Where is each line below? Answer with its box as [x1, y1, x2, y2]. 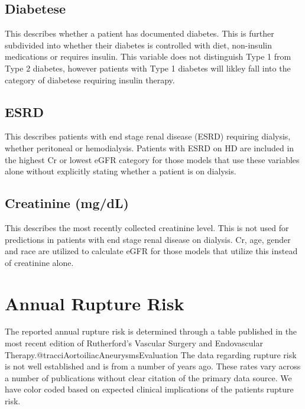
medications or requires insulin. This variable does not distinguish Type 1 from [5, 50, 291, 63]
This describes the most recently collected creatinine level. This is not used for [5, 221, 289, 233]
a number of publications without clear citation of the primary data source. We [5, 371, 292, 384]
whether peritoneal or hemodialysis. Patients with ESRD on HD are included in [5, 141, 294, 154]
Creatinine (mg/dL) [5, 194, 129, 212]
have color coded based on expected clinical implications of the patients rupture [5, 383, 294, 395]
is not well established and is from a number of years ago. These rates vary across [5, 360, 301, 372]
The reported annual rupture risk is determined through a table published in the [5, 325, 297, 337]
